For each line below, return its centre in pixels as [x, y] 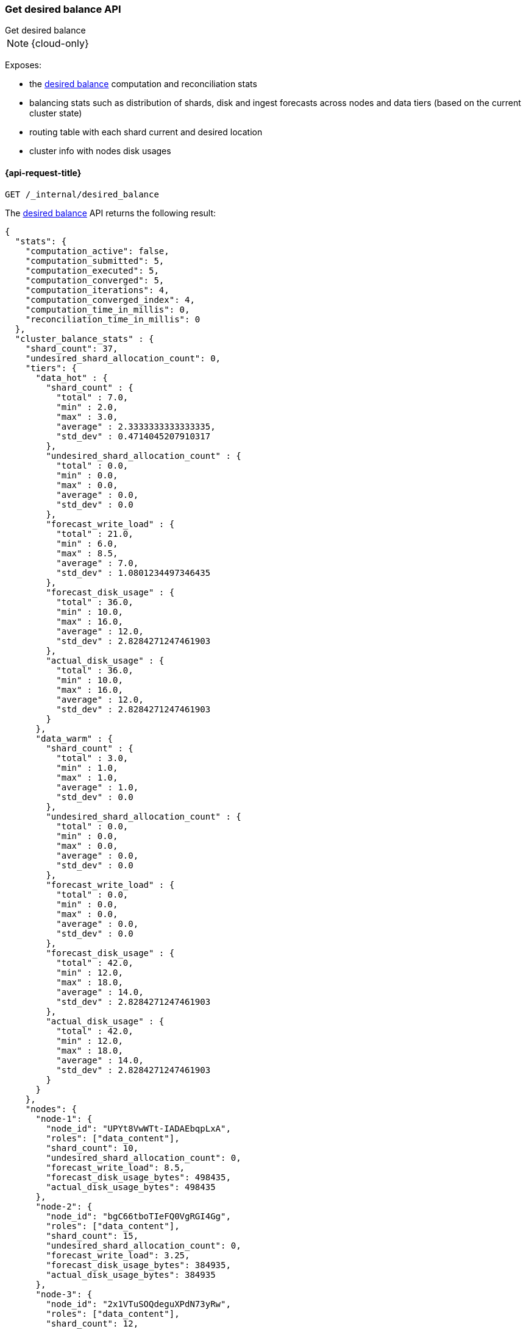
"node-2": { [64, 1206]
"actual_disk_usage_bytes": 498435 [131, 1187]
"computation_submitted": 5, [95, 260]
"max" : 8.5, [87, 553]
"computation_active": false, [97, 251]
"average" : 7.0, [98, 563]
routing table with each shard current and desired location [146, 132]
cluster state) [56, 113]
